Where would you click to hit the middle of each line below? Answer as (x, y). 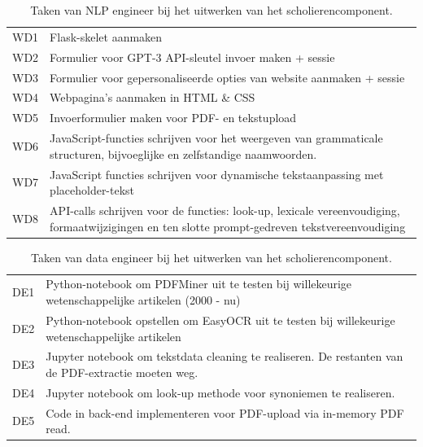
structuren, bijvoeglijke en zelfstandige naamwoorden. (183, 153)
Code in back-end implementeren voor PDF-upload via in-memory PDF (225, 412)
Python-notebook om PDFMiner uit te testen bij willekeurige (199, 284)
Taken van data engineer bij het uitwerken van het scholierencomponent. (211, 257)
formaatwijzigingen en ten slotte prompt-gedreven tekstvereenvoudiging (228, 226)
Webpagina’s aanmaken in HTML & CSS (153, 97)
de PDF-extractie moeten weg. (122, 372)
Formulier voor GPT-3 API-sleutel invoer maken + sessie (192, 57)
